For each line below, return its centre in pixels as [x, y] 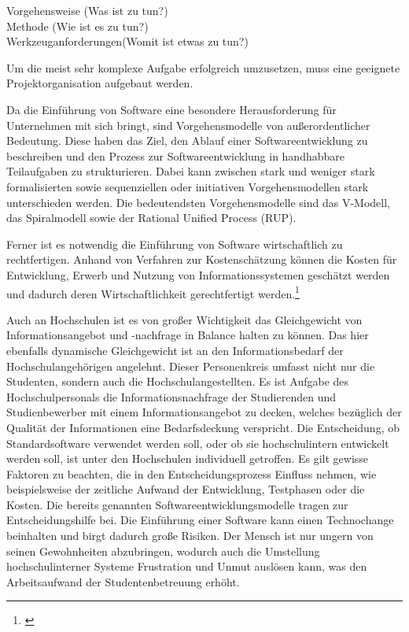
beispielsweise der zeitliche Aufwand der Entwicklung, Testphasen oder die [186, 489]
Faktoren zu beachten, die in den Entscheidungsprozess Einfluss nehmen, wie [192, 473]
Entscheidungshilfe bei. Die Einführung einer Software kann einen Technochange [200, 520]
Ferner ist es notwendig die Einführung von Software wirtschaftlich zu [175, 244]
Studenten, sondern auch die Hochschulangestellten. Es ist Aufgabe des [178, 381]
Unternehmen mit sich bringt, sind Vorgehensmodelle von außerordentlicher [188, 125]
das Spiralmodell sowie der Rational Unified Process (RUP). [151, 218]
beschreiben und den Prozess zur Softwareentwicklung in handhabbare [175, 155]
